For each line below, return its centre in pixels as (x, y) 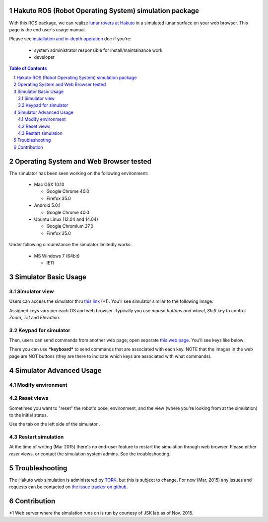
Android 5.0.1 (47, 205)
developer (44, 57)
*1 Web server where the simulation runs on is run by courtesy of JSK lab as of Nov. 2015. (101, 513)
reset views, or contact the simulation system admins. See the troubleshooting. (90, 454)
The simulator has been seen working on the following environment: (79, 173)
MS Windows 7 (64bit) (57, 256)
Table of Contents (28, 68)
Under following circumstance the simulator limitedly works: (70, 245)
